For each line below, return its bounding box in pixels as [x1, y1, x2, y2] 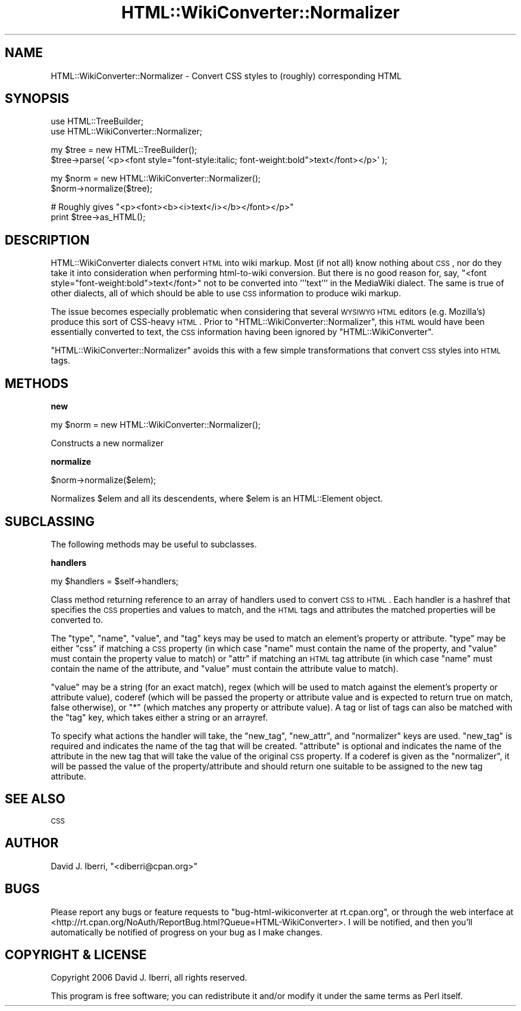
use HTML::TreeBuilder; [51, 116, 144, 127]
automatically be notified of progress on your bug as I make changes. [51, 927, 323, 937]
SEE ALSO [5, 791, 65, 807]
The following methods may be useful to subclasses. [51, 539, 257, 549]
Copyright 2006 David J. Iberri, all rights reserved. [51, 972, 247, 983]
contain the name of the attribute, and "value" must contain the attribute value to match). [51, 663, 398, 674]
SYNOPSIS [5, 91, 70, 107]
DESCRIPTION [5, 232, 90, 248]
